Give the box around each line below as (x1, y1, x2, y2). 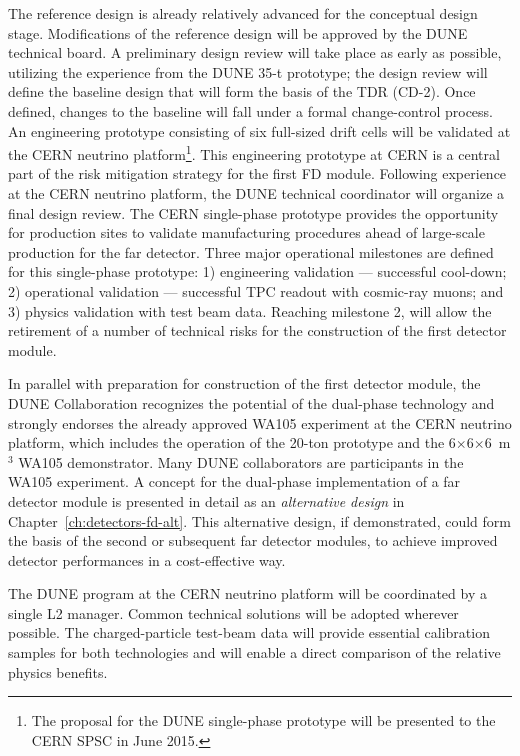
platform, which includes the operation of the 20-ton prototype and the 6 (8, 432, 456, 453)
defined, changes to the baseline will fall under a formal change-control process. (8, 100, 494, 121)
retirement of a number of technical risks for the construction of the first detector (8, 320, 507, 341)
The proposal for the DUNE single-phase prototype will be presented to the (31, 710, 496, 731)
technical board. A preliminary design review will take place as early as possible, (8, 42, 502, 63)
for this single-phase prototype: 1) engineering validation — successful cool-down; (8, 261, 507, 282)
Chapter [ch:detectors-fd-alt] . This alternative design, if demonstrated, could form (8, 510, 511, 531)
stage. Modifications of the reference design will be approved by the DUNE (8, 22, 468, 43)
